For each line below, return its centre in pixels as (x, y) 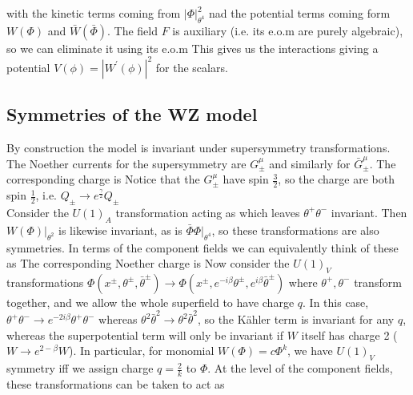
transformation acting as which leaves (208, 212)
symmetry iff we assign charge (80, 368)
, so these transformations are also (295, 230)
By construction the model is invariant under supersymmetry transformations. (198, 148)
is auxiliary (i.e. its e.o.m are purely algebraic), (288, 30)
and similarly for (310, 163)
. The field (132, 30)
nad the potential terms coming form (300, 13)
